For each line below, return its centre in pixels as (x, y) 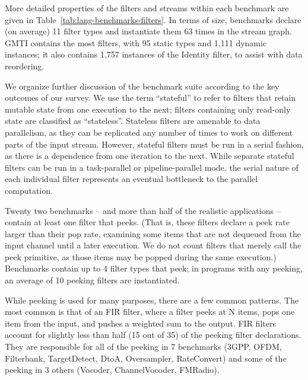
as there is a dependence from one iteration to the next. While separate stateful (150, 156)
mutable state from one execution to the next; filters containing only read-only (148, 109)
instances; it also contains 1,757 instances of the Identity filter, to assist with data (154, 54)
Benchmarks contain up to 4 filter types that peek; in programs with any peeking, (154, 268)
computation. (29, 190)
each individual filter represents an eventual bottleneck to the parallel (131, 179)
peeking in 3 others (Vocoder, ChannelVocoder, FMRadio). (112, 370)
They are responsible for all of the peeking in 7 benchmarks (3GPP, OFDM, (143, 347)
